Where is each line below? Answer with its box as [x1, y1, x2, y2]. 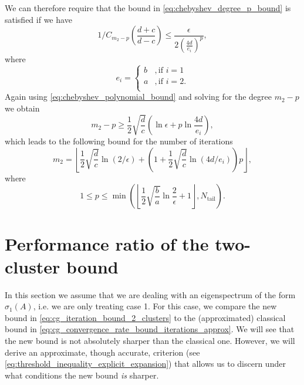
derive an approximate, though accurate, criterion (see [5, 346, 200, 358]
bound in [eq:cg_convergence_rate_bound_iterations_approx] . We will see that [5, 323, 295, 335]
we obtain [5, 102, 40, 114]
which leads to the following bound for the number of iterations [5, 135, 233, 147]
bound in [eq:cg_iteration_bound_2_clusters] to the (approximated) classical [5, 311, 286, 323]
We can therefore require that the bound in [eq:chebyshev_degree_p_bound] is [5, 2, 291, 13]
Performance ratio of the [5, 231, 209, 255]
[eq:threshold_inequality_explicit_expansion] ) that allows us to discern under [5, 357, 286, 370]
